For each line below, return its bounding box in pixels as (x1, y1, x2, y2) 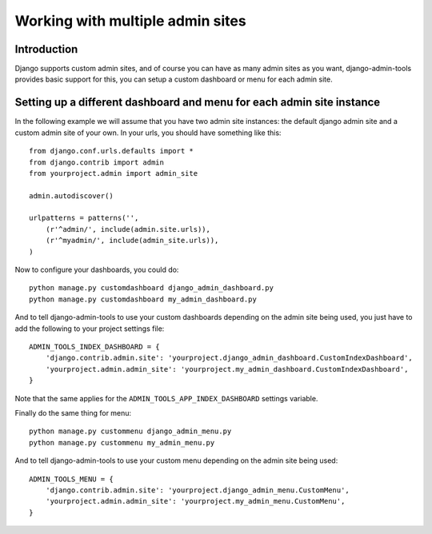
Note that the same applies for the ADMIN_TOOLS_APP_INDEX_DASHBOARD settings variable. (14, 393, 318, 403)
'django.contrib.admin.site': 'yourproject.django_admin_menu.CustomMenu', (45, 485, 350, 495)
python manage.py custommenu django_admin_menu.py (29, 427, 232, 436)
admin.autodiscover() (29, 191, 114, 200)
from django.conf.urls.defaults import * (29, 146, 194, 156)
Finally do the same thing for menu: (14, 408, 132, 417)
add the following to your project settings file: (14, 324, 165, 333)
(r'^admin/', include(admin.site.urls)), (45, 225, 211, 233)
